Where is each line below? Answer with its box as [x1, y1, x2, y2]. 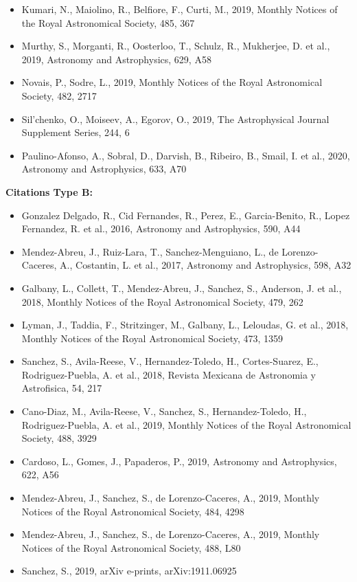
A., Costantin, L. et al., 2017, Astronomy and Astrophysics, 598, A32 [60, 258, 352, 272]
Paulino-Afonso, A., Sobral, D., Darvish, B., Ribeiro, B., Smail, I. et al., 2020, [21, 148, 350, 162]
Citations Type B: [5, 184, 93, 199]
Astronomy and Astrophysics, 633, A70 [21, 161, 187, 176]
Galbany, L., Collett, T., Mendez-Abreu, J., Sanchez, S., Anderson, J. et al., [21, 280, 342, 295]
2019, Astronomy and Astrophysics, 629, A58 [21, 52, 211, 66]
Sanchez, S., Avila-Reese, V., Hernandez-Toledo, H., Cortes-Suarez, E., [21, 354, 319, 368]
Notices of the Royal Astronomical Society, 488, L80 [21, 540, 241, 555]
